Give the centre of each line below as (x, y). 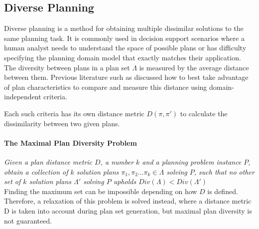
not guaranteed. (28, 220)
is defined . (223, 191)
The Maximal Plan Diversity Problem (70, 142)
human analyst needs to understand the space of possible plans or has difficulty (125, 48)
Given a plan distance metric (48, 161)
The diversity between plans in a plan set (67, 67)
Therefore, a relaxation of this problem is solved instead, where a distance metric (128, 201)
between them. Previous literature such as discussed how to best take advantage (126, 77)
